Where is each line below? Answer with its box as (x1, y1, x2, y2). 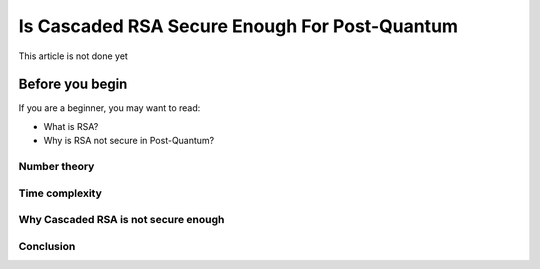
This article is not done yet (18, 50, 129, 62)
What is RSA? (43, 120, 99, 132)
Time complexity (18, 186, 102, 200)
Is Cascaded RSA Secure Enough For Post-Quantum (18, 15, 459, 37)
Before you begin (18, 76, 128, 93)
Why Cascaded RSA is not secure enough (18, 213, 225, 227)
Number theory (18, 160, 95, 173)
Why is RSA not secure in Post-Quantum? (43, 135, 215, 147)
